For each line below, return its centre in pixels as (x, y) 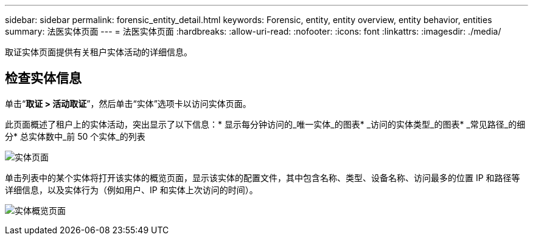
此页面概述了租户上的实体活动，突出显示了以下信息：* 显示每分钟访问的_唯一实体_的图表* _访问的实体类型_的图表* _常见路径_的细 (265, 124)
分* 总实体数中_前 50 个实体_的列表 (75, 136)
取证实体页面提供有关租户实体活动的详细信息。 (99, 52)
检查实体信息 (43, 78)
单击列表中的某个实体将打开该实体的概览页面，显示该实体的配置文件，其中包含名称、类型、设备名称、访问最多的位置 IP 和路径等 (263, 177)
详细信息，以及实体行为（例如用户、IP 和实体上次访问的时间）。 (131, 190)
